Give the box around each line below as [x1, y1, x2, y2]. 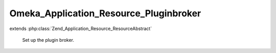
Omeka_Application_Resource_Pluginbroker [9, 8, 201, 19]
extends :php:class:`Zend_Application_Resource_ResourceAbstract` [9, 25, 152, 32]
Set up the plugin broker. [22, 37, 74, 43]
